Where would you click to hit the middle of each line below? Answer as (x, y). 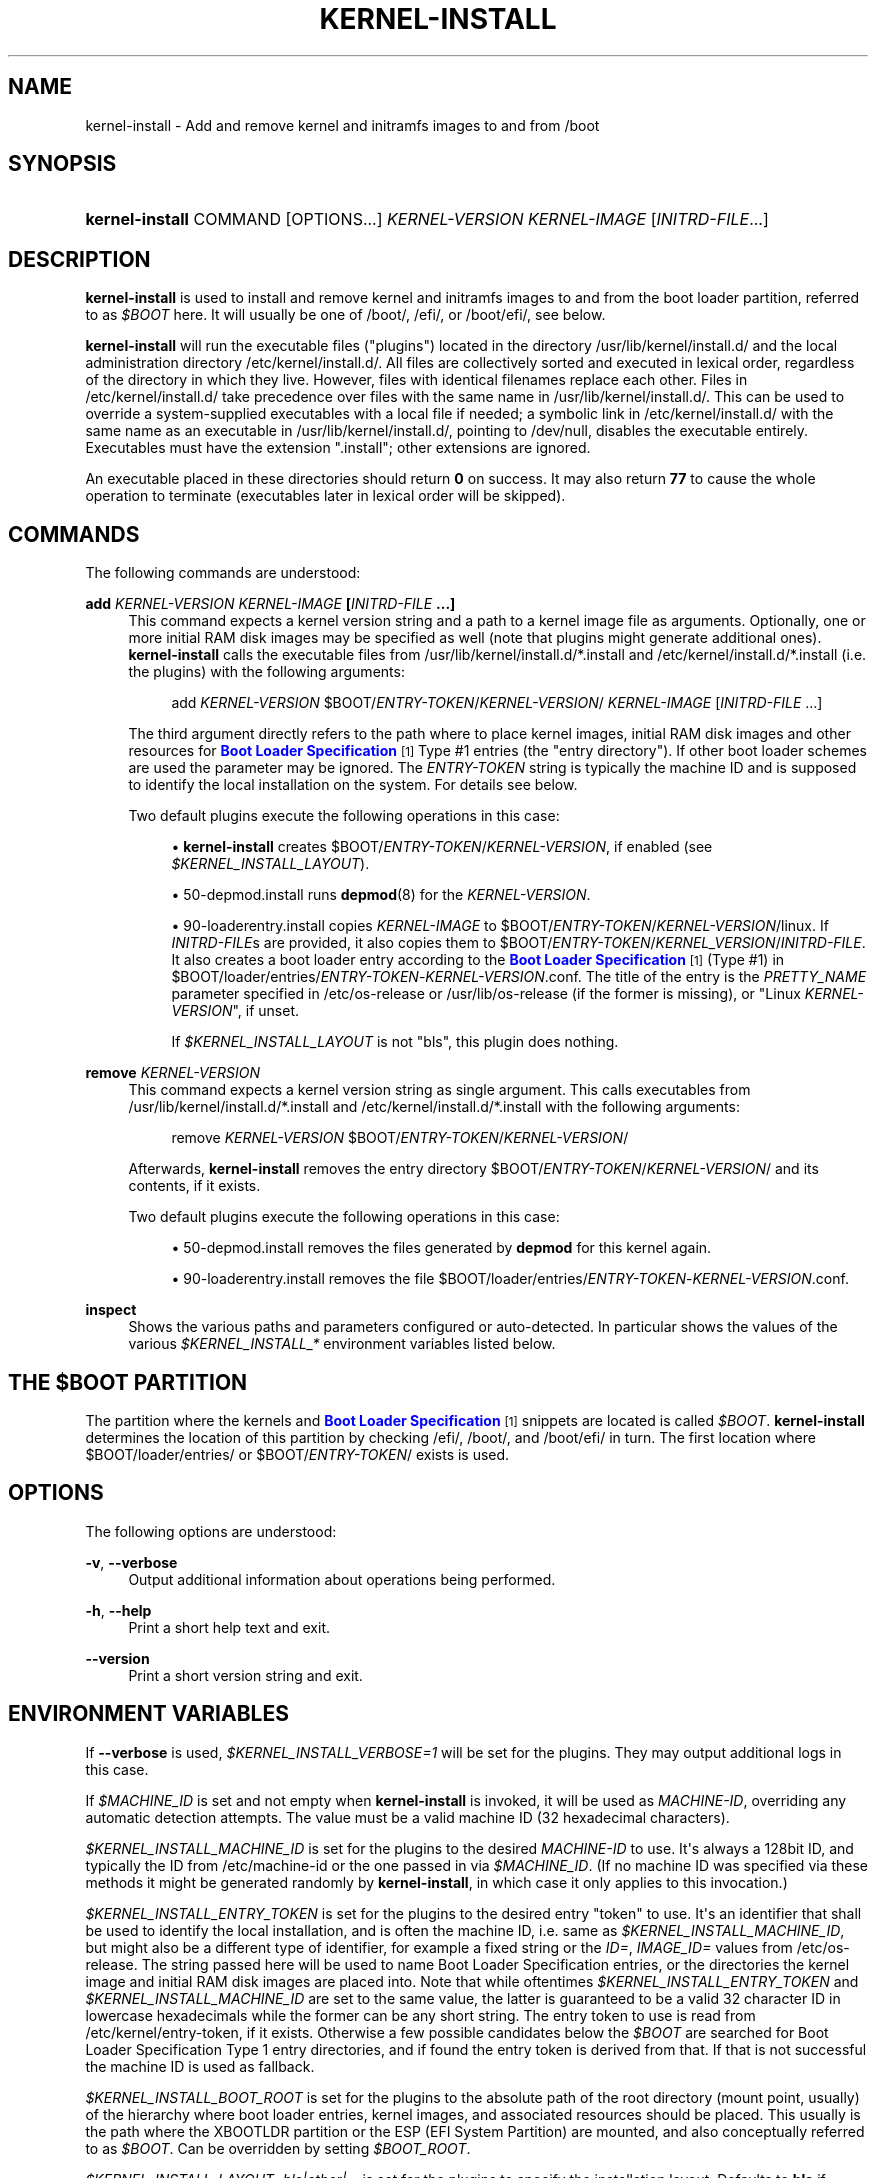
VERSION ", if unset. (235, 1011)
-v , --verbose (131, 1562)
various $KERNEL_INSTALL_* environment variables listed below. (342, 1344)
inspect (111, 1310)
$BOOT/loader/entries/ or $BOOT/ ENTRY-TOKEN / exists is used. (297, 1454)
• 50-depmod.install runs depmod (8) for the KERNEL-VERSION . (381, 895)
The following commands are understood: (223, 573)
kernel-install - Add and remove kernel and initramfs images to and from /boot (342, 125)
